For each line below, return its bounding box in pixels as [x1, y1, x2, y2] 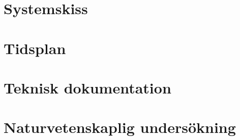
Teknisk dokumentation [4, 77, 171, 98]
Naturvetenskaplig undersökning [4, 117, 236, 137]
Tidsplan [4, 37, 66, 58]
